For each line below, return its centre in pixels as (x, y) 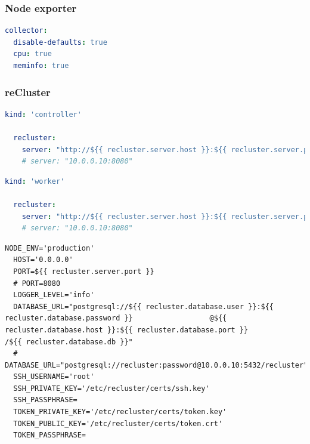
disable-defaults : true (60, 42)
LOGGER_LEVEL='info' (54, 295)
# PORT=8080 (37, 283)
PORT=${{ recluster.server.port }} (84, 271)
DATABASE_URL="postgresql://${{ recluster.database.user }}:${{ (144, 306)
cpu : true (32, 54)
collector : (26, 31)
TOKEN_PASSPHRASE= (50, 435)
